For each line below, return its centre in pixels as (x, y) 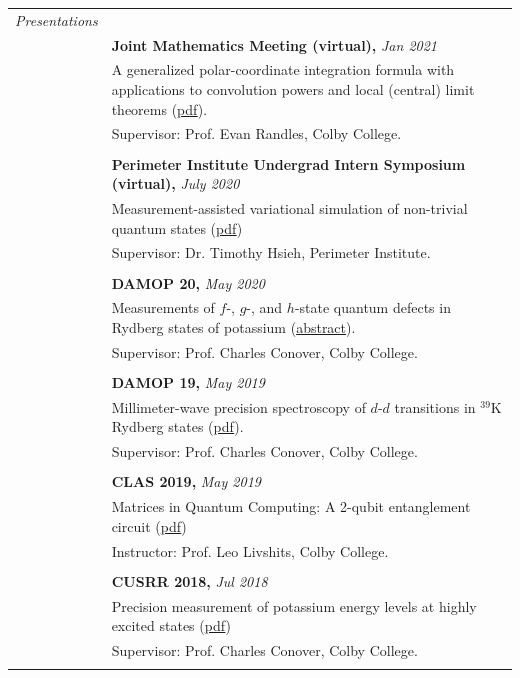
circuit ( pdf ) (149, 525)
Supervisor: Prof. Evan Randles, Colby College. (256, 133)
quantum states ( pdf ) (177, 227)
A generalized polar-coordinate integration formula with (283, 69)
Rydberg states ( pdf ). (177, 426)
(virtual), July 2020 (175, 183)
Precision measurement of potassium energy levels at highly (294, 605)
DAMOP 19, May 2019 (188, 381)
